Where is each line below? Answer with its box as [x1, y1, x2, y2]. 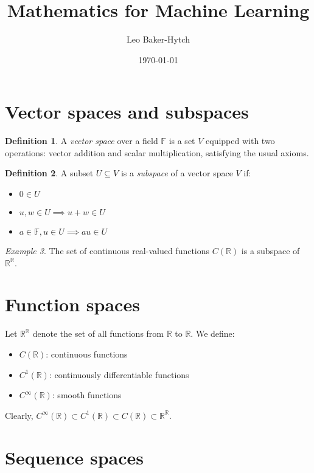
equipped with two [206, 134, 275, 147]
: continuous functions [46, 347, 128, 360]
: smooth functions [52, 388, 122, 401]
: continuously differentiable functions [49, 368, 189, 381]
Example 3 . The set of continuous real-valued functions [5, 244, 210, 257]
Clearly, [5, 409, 33, 421]
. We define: [190, 327, 235, 340]
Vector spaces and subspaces [5, 99, 249, 124]
